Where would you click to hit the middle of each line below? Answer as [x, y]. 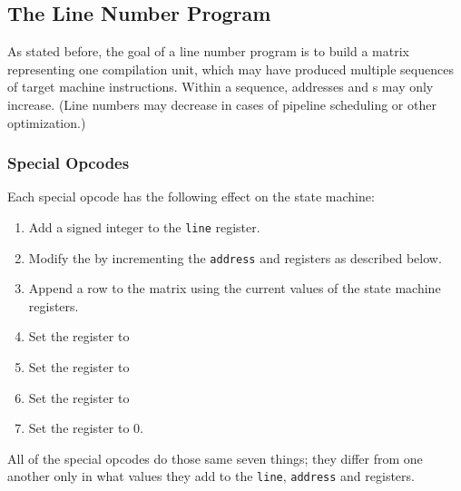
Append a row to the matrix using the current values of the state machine [235, 288]
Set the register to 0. [86, 428]
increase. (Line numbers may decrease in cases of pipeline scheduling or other [222, 104]
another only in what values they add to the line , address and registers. [211, 476]
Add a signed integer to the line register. [144, 226]
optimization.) [47, 122]
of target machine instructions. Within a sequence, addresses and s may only [221, 87]
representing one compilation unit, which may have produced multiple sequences [230, 69]
